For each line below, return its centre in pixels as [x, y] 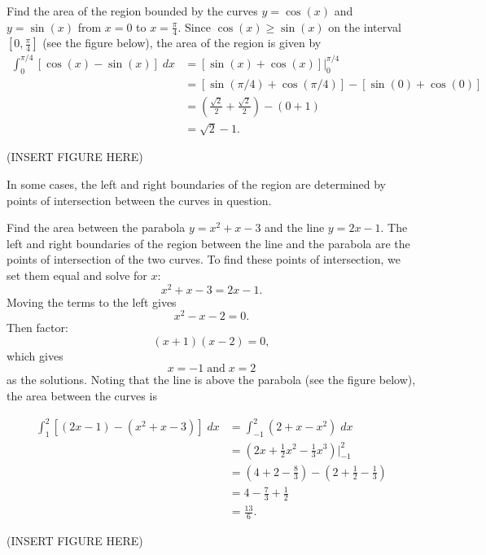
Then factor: [37, 328]
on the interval [365, 26]
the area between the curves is [82, 396]
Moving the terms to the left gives [92, 302]
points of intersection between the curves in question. [139, 200]
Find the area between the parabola [96, 227]
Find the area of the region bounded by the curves [132, 11]
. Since [194, 26]
